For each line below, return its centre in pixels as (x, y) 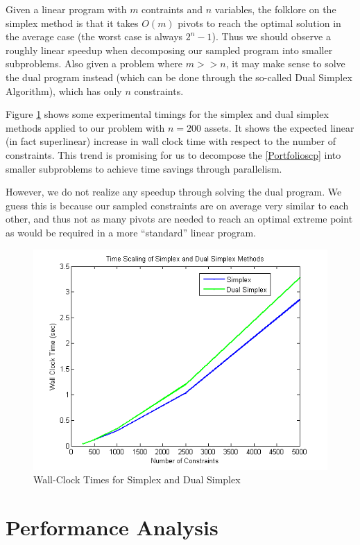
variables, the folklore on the (275, 9)
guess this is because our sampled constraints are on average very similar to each (177, 205)
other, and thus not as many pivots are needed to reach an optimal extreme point (179, 219)
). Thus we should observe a (271, 36)
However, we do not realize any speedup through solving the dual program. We (174, 192)
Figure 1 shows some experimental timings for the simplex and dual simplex (167, 114)
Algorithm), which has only (64, 90)
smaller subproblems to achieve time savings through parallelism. (144, 168)
